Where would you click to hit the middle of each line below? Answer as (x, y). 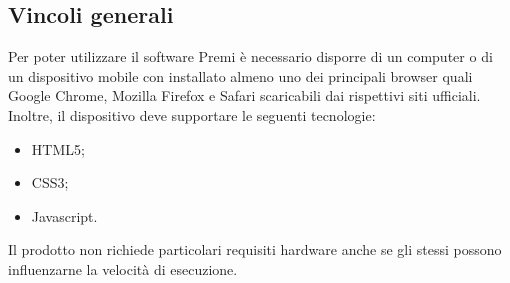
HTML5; (58, 148)
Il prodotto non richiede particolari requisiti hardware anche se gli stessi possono (255, 249)
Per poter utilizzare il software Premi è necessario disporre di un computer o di (250, 56)
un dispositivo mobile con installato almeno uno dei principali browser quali (240, 75)
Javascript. (64, 215)
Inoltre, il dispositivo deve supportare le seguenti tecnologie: (192, 114)
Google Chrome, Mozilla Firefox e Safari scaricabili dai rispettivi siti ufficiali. (244, 95)
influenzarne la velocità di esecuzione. (123, 268)
